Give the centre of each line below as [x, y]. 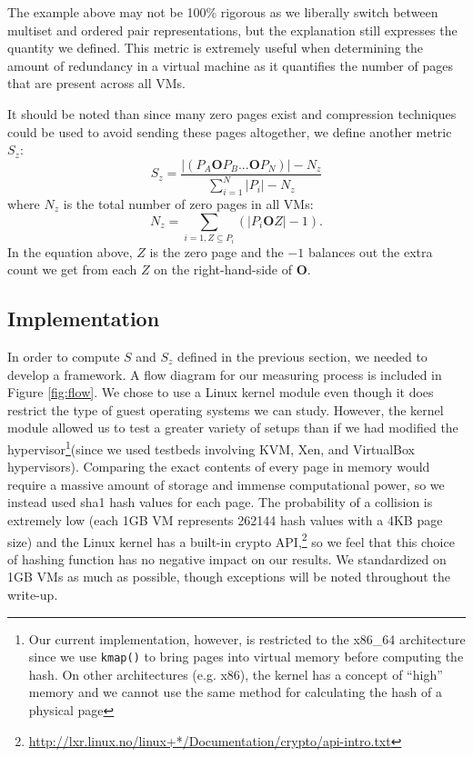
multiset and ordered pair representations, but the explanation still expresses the [232, 30]
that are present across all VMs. [97, 83]
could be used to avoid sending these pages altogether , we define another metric [230, 131]
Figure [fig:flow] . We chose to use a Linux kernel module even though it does [221, 392]
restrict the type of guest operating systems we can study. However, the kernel [226, 409]
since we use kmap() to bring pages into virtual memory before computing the [246, 657]
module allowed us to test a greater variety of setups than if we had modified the [233, 428]
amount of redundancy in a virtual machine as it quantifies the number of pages [230, 65]
